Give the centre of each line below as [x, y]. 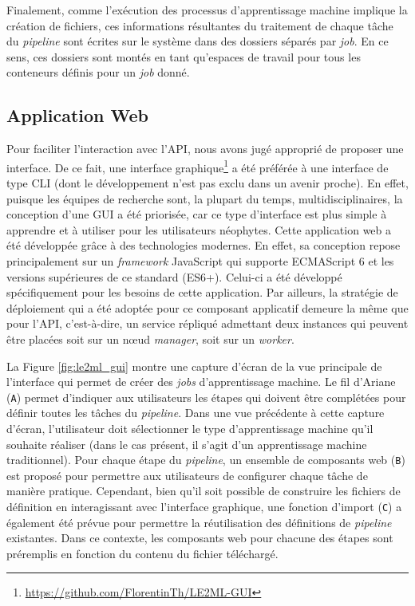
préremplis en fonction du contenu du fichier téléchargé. [142, 553]
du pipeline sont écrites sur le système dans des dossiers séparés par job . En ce [198, 41]
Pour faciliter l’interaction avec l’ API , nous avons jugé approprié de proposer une [205, 149]
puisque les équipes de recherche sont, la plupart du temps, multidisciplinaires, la [205, 198]
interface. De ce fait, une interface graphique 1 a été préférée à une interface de [198, 166]
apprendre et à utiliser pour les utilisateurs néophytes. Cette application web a [199, 229]
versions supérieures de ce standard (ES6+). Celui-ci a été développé [174, 276]
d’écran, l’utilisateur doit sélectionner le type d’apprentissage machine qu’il [190, 428]
